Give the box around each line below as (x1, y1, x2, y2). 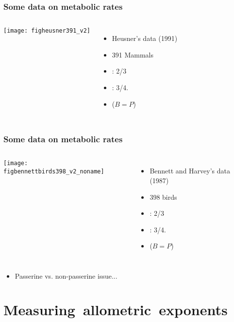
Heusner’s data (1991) (112, 33, 178, 43)
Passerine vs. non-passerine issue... (15, 270, 117, 281)
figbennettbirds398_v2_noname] (3, 168, 104, 175)
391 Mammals (112, 49, 154, 59)
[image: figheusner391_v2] (3, 27, 90, 35)
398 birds (150, 191, 177, 202)
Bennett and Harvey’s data (150, 166, 230, 176)
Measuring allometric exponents (3, 299, 228, 319)
